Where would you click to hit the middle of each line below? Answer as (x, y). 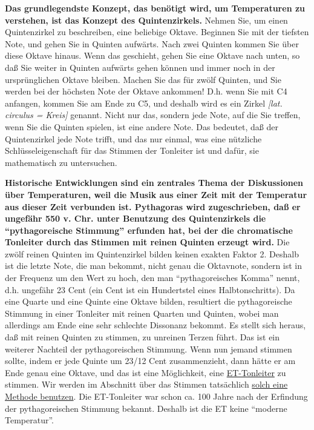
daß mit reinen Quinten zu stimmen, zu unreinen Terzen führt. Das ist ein (142, 337)
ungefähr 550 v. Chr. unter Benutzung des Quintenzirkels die (136, 218)
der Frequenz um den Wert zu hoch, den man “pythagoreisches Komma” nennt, (152, 278)
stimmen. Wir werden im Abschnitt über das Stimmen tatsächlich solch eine (146, 384)
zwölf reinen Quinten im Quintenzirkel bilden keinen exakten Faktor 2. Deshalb (152, 253)
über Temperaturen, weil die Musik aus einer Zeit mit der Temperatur (156, 194)
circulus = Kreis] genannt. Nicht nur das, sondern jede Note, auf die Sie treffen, (153, 115)
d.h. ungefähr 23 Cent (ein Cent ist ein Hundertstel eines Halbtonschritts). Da (150, 289)
